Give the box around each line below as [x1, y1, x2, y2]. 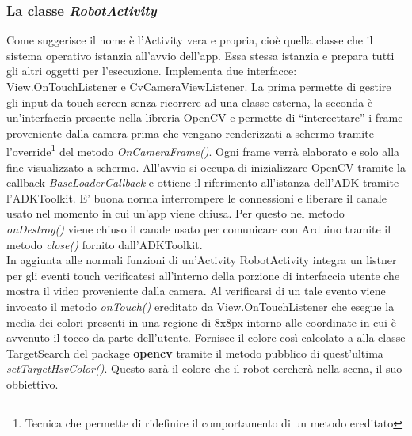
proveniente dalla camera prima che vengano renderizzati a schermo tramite [6, 124, 374, 141]
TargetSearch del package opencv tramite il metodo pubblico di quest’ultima [6, 344, 383, 361]
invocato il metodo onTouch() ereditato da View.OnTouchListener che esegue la [6, 298, 395, 314]
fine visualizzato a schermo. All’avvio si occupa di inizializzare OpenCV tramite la [6, 158, 406, 175]
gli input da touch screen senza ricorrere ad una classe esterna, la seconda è [6, 93, 373, 110]
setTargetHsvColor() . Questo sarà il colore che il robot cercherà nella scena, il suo [6, 360, 402, 377]
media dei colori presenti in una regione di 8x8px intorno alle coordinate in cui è [6, 313, 396, 330]
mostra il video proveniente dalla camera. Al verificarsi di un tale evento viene [6, 282, 386, 299]
